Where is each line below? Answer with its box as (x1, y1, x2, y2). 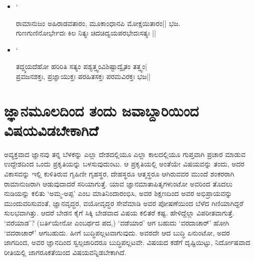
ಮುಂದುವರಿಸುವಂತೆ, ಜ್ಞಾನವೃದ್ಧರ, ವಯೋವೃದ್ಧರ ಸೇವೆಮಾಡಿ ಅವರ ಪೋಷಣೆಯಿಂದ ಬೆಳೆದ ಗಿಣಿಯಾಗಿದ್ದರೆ (4, 197, 243, 208)
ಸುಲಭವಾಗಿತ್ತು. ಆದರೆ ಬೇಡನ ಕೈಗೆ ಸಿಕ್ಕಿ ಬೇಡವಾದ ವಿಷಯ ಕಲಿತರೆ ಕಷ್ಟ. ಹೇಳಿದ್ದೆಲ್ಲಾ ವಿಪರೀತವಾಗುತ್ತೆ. (4, 207, 234, 218)
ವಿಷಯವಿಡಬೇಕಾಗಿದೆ (4, 119, 99, 140)
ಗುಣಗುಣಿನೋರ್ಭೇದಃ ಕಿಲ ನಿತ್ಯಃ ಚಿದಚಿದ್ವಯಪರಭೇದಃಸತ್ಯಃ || (16, 27, 156, 38)
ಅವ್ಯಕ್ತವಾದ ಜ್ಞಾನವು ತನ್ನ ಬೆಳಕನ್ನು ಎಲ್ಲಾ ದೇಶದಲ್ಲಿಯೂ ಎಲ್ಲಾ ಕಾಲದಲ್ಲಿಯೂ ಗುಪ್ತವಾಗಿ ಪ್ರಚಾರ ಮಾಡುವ (4, 148, 245, 159)
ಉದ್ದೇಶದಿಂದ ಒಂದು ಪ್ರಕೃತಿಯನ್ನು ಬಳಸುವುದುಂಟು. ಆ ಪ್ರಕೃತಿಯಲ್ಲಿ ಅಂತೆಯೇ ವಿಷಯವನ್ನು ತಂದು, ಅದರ (4, 158, 244, 169)
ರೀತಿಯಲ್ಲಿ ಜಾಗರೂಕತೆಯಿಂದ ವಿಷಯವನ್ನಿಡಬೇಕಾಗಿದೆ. (4, 246, 127, 257)
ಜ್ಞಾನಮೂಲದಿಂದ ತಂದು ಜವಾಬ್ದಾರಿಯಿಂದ (4, 100, 199, 120)
